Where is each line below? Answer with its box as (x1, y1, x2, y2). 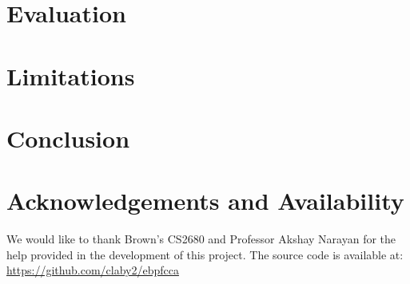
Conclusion (6, 121, 130, 154)
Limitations (6, 59, 135, 92)
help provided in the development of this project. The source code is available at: (6, 246, 404, 262)
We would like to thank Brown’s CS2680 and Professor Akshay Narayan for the (6, 231, 396, 247)
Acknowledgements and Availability (6, 184, 404, 217)
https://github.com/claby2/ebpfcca (6, 262, 179, 278)
